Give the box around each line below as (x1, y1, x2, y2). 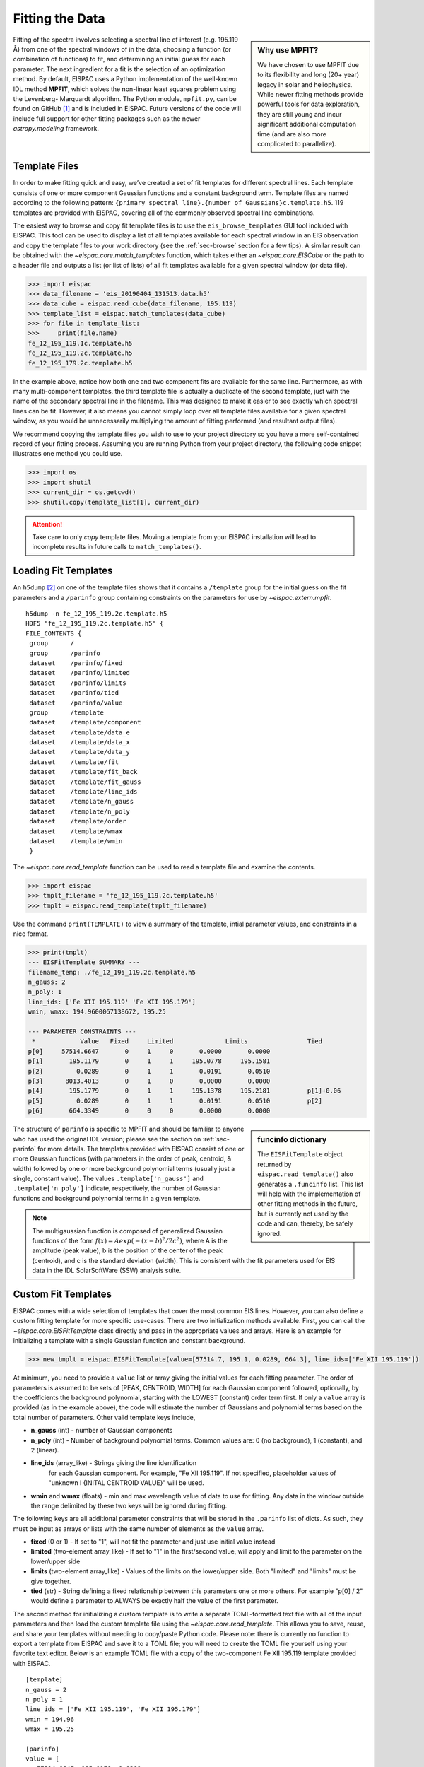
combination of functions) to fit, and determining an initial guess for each (13, 55, 225, 64)
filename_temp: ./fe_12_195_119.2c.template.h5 (28, 968, 196, 976)
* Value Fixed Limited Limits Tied (32, 1038, 323, 1045)
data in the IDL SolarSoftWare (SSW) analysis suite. (32, 1266, 182, 1275)
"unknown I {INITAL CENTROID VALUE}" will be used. (48, 1479, 204, 1487)
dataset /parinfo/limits (29, 679, 126, 687)
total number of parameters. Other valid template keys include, (13, 1413, 196, 1421)
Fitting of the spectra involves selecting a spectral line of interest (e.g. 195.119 (13, 35, 239, 44)
